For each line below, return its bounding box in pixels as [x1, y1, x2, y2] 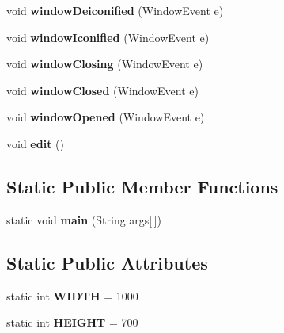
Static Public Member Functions [6, 174, 278, 198]
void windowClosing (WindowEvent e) [6, 55, 203, 72]
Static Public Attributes [6, 250, 208, 274]
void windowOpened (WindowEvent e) [6, 109, 205, 125]
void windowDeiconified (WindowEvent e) [6, 2, 224, 18]
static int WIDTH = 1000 [6, 287, 138, 304]
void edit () [6, 135, 64, 151]
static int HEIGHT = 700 [6, 314, 138, 331]
